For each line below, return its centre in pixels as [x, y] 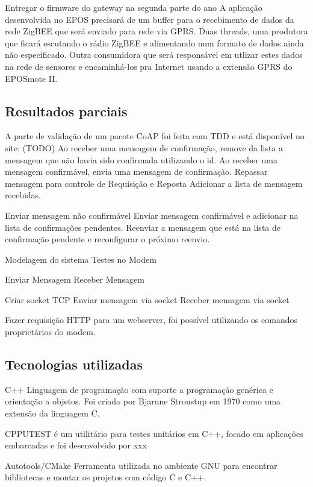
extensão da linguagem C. [52, 413]
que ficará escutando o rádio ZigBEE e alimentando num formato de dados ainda [154, 42]
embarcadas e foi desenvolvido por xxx [76, 445]
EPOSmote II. [31, 78]
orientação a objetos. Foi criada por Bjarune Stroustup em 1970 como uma [143, 401]
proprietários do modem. [50, 332]
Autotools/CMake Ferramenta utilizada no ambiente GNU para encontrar [141, 465]
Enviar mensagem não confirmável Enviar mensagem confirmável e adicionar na [152, 215]
